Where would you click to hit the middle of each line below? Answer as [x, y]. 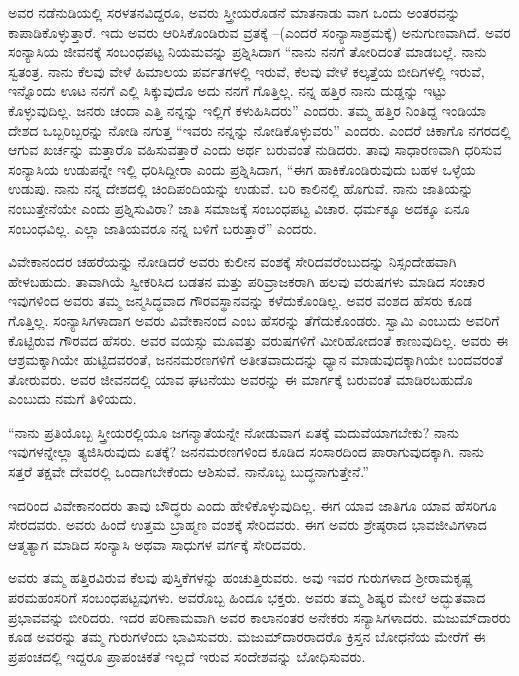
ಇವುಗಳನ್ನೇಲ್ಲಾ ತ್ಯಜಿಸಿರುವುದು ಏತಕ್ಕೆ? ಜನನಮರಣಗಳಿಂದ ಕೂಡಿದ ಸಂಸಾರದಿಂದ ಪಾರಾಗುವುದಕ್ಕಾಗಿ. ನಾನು [246, 451]
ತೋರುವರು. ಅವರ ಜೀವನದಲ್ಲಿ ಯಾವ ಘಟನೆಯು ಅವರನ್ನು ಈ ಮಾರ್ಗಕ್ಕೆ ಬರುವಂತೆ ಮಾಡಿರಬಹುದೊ [240, 378]
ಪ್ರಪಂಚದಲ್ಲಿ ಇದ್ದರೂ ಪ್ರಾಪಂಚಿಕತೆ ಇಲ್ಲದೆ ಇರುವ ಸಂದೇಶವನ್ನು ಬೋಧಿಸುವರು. [187, 655]
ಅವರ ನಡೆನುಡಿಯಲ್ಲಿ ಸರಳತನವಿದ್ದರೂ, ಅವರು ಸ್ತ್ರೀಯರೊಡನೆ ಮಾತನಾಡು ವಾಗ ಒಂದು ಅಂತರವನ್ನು [234, 12]
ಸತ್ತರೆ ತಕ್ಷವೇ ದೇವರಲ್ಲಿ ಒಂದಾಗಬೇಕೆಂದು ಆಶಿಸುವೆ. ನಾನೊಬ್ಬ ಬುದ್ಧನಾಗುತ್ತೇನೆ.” [188, 471]
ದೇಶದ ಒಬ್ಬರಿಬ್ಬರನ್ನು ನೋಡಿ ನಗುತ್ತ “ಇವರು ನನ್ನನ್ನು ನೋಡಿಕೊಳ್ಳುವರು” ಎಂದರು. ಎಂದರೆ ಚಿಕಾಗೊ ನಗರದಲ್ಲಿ [259, 129]
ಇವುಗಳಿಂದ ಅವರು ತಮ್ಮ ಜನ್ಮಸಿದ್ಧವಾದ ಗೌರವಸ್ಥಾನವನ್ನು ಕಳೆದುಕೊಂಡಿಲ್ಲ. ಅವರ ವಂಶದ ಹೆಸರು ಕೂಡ [240, 300]
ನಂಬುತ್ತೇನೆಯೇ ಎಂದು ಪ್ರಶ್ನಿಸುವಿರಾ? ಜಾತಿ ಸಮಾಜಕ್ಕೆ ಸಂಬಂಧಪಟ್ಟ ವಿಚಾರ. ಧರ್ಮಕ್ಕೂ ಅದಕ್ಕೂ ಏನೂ [239, 207]
